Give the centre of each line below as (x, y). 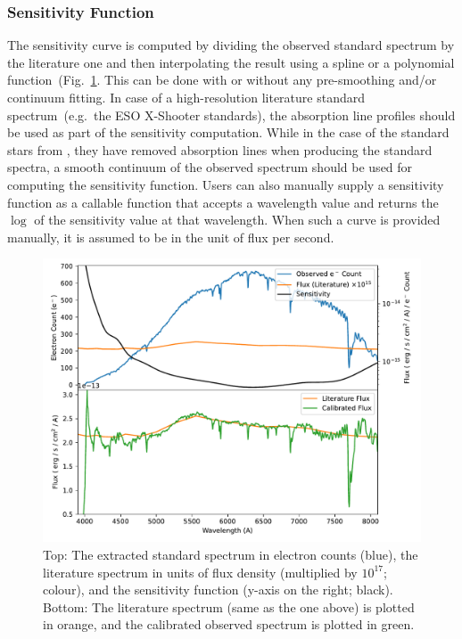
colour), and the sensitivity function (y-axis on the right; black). (218, 590)
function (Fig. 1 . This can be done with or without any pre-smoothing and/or (222, 80)
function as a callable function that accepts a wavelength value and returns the (223, 202)
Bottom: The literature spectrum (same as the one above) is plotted (229, 606)
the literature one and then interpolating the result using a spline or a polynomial (231, 62)
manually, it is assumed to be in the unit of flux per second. (171, 237)
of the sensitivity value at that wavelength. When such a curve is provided (237, 220)
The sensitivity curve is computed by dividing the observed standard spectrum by (231, 45)
